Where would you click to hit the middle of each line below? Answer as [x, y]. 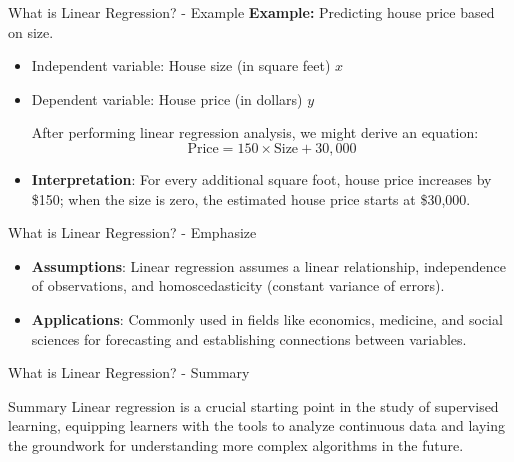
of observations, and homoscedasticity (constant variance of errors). [238, 285]
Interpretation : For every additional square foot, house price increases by [261, 178]
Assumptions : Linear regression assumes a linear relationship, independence [268, 265]
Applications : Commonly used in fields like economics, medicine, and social [267, 318]
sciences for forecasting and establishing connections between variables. [249, 338]
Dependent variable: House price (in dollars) [167, 98]
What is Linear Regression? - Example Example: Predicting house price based [251, 12]
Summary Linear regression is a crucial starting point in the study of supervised [253, 405]
